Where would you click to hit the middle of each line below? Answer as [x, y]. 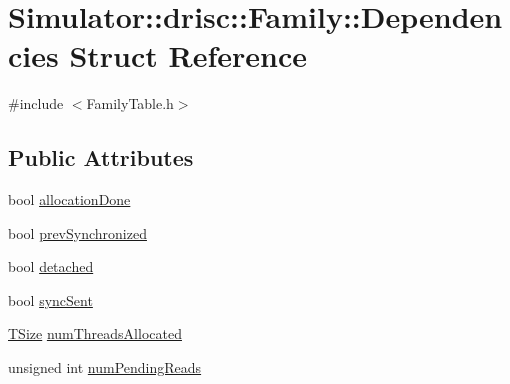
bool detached [51, 266]
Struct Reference [188, 55]
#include [36, 103]
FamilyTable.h [130, 103]
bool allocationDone [69, 199]
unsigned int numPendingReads [105, 367]
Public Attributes [101, 157]
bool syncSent [50, 299]
